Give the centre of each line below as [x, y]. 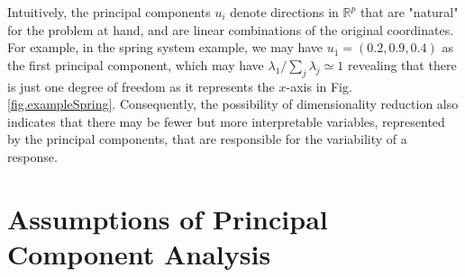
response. [32, 156]
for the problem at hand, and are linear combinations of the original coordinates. [231, 29]
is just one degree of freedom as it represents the [141, 86]
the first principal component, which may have [136, 64]
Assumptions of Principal [168, 218]
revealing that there [402, 64]
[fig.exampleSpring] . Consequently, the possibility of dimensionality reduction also [233, 104]
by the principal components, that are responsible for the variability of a [207, 139]
